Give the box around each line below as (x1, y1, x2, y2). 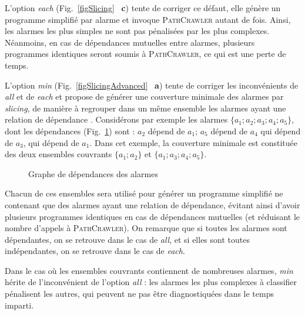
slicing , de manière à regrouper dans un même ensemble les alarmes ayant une (5, 101, 286, 114)
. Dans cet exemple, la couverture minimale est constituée (89, 136, 297, 148)
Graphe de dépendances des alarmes (28, 167, 158, 179)
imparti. (5, 299, 34, 311)
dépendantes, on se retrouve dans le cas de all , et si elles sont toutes (5, 233, 250, 245)
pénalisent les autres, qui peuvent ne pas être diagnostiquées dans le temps (5, 287, 274, 300)
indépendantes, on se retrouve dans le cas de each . (5, 245, 185, 257)
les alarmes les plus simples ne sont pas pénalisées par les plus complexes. (5, 25, 270, 37)
